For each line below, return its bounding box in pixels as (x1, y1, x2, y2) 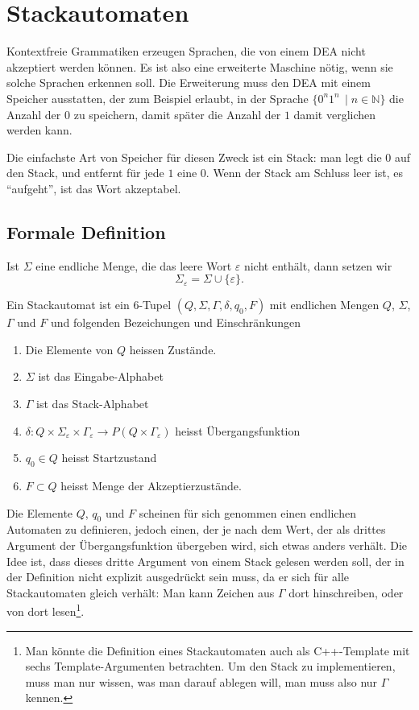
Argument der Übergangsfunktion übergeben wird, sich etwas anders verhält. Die (6, 537, 408, 554)
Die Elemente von (25, 341, 114, 357)
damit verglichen (293, 105, 376, 122)
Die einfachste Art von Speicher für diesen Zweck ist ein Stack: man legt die (6, 148, 382, 165)
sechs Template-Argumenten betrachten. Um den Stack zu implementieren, (25, 658, 396, 675)
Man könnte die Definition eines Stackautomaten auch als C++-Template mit (25, 642, 410, 658)
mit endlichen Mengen (269, 296, 380, 313)
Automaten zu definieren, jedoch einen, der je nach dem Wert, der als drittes (6, 521, 386, 538)
